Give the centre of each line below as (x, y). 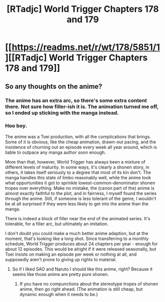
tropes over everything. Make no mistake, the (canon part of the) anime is (80, 188)
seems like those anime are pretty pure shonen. (61, 274)
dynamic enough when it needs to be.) (59, 294)
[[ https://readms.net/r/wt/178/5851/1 (82, 47)
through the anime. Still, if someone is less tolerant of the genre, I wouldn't (81, 199)
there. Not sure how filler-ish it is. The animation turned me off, (82, 106)
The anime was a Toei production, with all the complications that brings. (78, 136)
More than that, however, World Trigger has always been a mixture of (75, 162)
